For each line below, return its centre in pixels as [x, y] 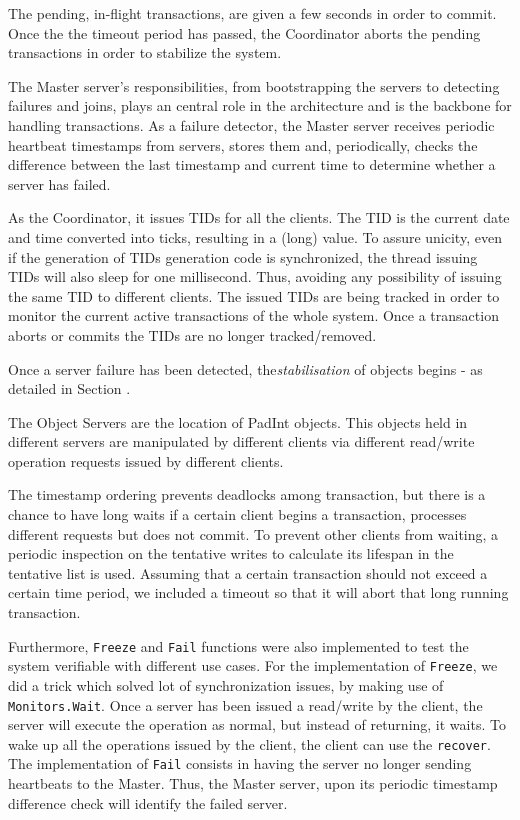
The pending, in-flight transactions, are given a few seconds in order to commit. [252, 13]
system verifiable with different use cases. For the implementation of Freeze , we [253, 665]
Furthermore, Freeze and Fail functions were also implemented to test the [238, 645]
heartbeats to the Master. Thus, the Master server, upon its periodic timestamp [253, 783]
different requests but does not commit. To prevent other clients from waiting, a [253, 533]
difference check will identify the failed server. [148, 802]
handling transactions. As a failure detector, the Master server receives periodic [251, 124]
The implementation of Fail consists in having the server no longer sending [240, 763]
